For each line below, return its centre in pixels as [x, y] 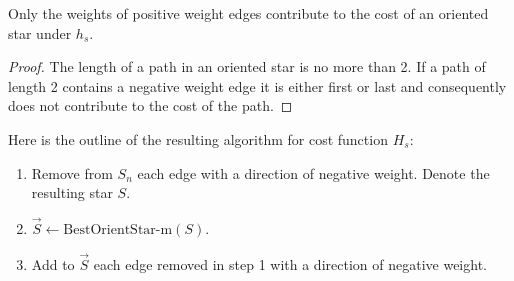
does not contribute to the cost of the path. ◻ [150, 105]
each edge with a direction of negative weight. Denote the [313, 172]
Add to [53, 263]
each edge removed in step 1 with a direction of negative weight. [290, 263]
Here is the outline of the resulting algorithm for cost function [198, 138]
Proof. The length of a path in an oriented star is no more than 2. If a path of [247, 66]
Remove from [72, 172]
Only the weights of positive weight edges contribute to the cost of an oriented [248, 13]
